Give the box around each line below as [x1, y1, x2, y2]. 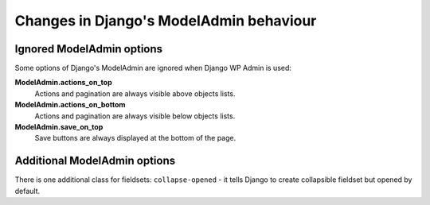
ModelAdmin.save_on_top [14, 122, 104, 132]
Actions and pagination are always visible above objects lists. [34, 88, 236, 99]
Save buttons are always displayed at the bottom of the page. [34, 133, 236, 143]
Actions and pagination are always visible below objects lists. [34, 111, 236, 121]
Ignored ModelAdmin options [14, 42, 163, 56]
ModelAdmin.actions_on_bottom [14, 100, 126, 110]
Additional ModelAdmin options [14, 154, 175, 168]
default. [14, 186, 41, 195]
